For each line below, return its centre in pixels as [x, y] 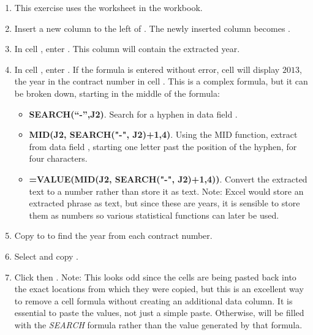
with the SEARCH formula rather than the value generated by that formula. [158, 324]
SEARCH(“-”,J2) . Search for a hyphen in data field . [133, 114]
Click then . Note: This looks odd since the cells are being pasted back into [155, 277]
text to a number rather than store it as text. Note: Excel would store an [166, 191]
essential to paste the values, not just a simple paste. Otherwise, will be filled [159, 313]
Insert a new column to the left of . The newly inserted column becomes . [152, 28]
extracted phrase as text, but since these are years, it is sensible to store [164, 203]
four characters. [58, 158]
